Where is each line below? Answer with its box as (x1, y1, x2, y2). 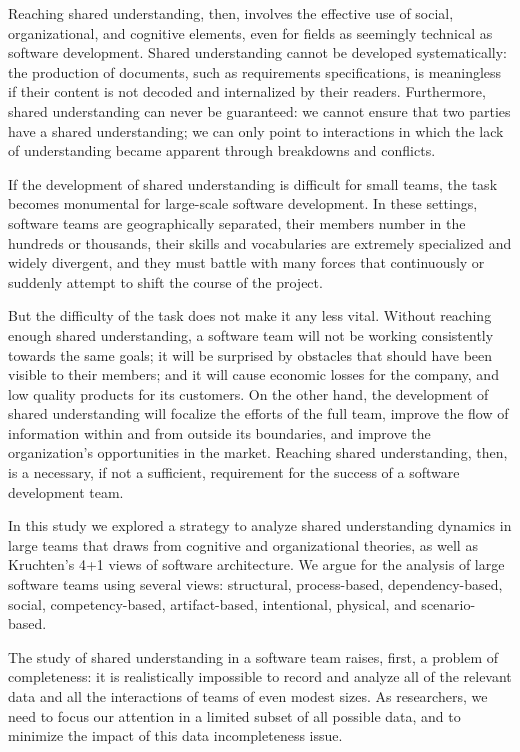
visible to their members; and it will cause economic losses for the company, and (8, 364, 499, 385)
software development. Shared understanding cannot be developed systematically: (8, 42, 507, 63)
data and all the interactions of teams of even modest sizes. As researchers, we (8, 686, 488, 706)
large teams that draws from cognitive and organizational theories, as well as (8, 534, 478, 555)
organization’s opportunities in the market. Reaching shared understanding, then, (8, 442, 508, 463)
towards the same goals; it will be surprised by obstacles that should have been (8, 344, 493, 365)
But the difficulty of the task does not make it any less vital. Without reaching (8, 305, 492, 326)
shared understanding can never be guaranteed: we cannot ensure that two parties (8, 100, 511, 121)
